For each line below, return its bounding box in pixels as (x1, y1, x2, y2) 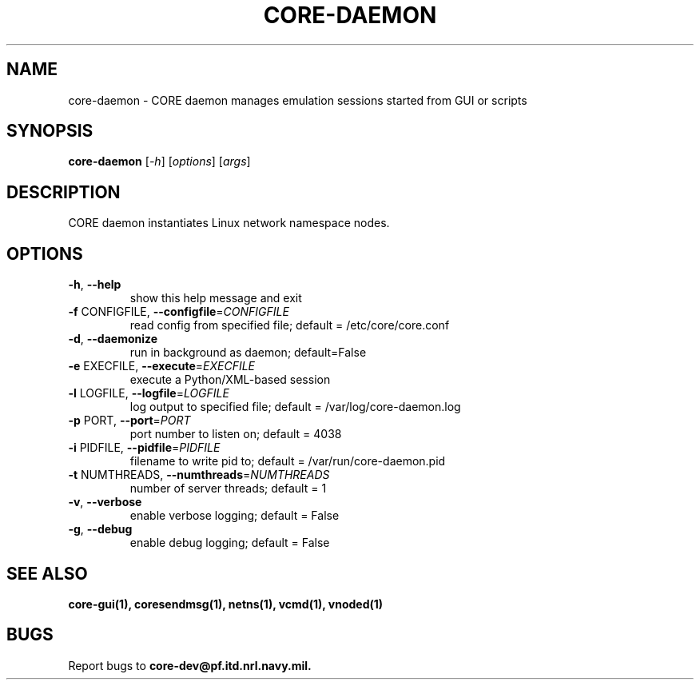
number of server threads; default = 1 (129, 481, 327, 496)
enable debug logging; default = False (129, 536, 330, 550)
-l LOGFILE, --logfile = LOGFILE (68, 386, 229, 401)
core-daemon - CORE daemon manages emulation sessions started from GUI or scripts (68, 93, 527, 107)
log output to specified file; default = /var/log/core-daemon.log (129, 400, 461, 414)
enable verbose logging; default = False (129, 509, 340, 523)
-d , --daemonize (68, 332, 158, 346)
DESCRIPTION (6, 181, 121, 202)
